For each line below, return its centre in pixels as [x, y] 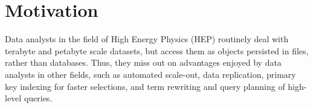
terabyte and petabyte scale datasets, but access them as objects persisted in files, [157, 50]
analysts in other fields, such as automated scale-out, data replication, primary [150, 74]
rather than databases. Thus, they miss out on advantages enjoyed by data [143, 62]
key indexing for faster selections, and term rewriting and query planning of [145, 86]
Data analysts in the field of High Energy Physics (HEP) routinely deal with [147, 39]
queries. [38, 98]
